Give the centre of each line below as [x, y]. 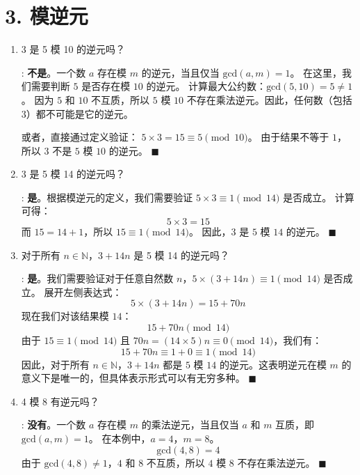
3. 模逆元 [47, 16]
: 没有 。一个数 [54, 425]
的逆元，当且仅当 [180, 72]
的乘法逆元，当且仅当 [190, 425]
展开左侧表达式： [83, 291]
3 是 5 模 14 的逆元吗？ [73, 174]
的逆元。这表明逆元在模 [273, 364]
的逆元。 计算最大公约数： [206, 86]
